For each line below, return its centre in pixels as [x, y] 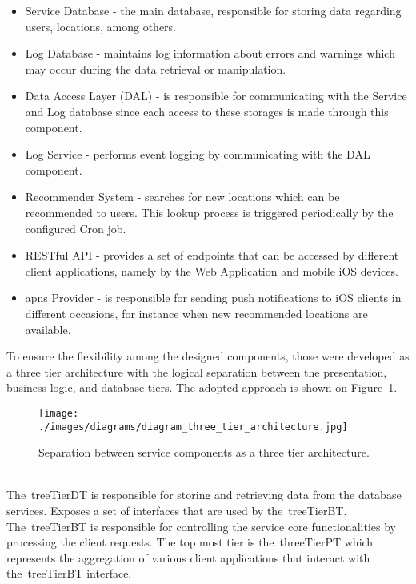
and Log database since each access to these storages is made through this [207, 111]
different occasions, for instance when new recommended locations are [196, 313]
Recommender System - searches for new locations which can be [182, 197]
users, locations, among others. [101, 26]
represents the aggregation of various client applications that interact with [188, 557]
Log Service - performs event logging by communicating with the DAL [198, 154]
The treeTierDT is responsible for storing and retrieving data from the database [204, 495]
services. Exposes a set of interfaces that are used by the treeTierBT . [177, 510]
